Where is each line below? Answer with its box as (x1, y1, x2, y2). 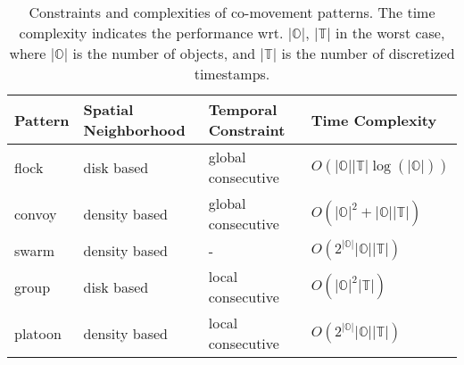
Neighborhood (83, 120, 186, 140)
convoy (14, 203, 57, 224)
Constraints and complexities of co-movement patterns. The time (29, 2, 435, 22)
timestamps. (194, 63, 270, 84)
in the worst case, (335, 22, 445, 43)
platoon (14, 322, 62, 344)
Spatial (83, 99, 134, 120)
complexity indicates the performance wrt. (19, 22, 284, 43)
